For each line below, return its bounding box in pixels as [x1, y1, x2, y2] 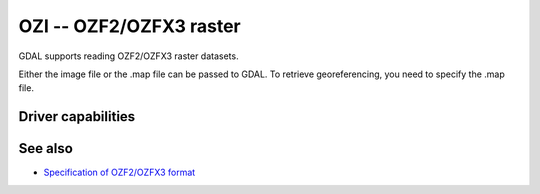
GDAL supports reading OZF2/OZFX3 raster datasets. [18, 50, 239, 62]
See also [18, 140, 74, 157]
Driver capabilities [18, 108, 136, 125]
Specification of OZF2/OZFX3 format [43, 166, 196, 179]
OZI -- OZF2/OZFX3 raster [18, 15, 241, 37]
